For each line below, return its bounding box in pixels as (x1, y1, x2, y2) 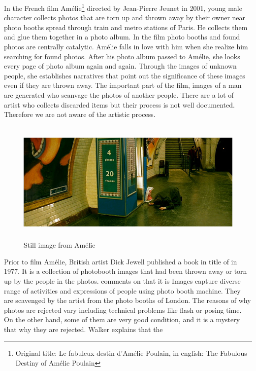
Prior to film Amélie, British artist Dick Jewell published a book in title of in (4, 256, 237, 266)
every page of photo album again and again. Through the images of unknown (4, 61, 237, 71)
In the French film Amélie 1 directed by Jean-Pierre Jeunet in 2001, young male (4, 1, 242, 13)
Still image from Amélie (24, 240, 96, 250)
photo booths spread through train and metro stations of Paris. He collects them (4, 22, 248, 32)
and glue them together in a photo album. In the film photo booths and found (4, 32, 240, 42)
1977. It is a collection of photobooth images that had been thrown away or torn (4, 266, 247, 276)
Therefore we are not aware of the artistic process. (4, 109, 156, 119)
